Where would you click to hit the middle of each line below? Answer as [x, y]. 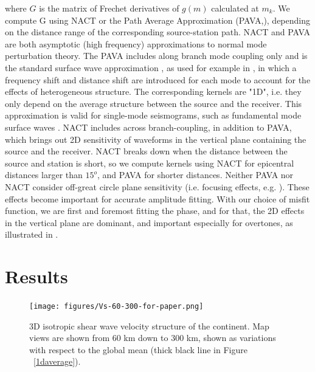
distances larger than [44, 175]
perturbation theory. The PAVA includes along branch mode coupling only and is [156, 56]
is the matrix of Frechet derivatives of [109, 8]
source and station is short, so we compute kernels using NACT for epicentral [150, 163]
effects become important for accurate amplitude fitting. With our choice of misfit [157, 198]
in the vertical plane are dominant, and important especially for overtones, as [149, 222]
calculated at [235, 8]
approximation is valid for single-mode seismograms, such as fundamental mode [153, 115]
